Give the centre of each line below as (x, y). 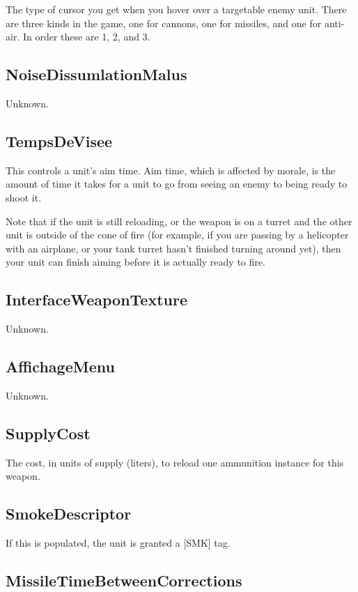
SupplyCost (48, 433)
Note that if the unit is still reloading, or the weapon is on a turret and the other (179, 221)
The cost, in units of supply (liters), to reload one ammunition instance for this (175, 462)
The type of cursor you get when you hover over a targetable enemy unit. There (176, 9)
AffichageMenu (60, 366)
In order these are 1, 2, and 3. (86, 37)
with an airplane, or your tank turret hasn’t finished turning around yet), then (173, 248)
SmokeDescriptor (69, 514)
